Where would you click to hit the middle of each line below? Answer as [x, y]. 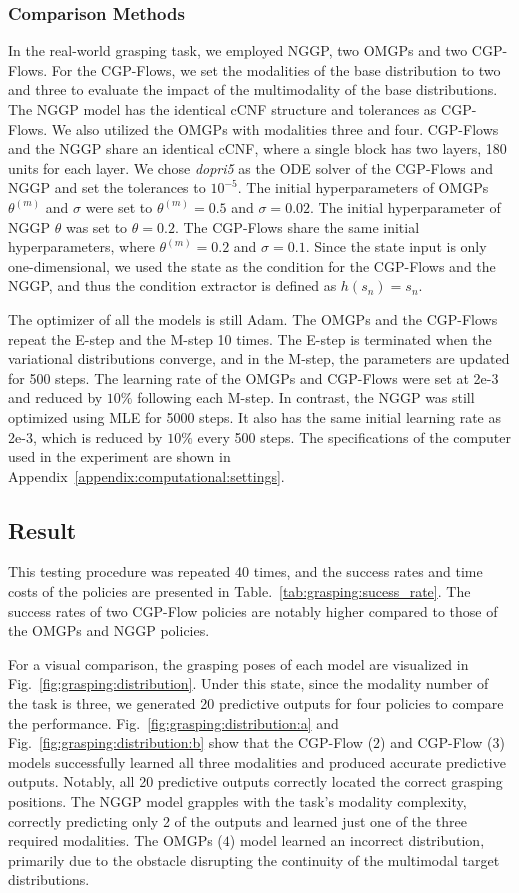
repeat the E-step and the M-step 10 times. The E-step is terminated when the [250, 338]
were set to [119, 206]
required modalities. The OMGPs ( [115, 840]
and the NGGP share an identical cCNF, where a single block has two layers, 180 [257, 148]
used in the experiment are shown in [119, 456]
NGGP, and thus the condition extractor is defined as [172, 285]
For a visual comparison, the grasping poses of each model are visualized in [238, 663]
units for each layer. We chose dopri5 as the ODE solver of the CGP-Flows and [251, 167]
